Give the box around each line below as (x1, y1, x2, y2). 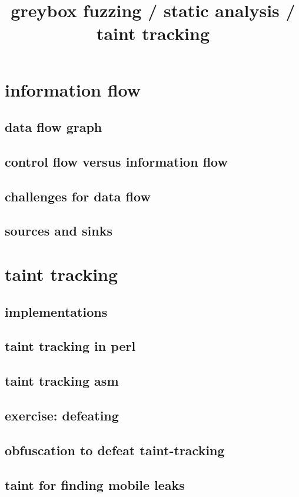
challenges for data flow (5, 187, 151, 205)
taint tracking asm (5, 372, 119, 390)
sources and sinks (5, 221, 112, 240)
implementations (5, 302, 108, 320)
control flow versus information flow (5, 152, 228, 170)
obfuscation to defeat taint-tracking (5, 440, 225, 459)
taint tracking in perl (5, 337, 136, 355)
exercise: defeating (5, 406, 119, 424)
